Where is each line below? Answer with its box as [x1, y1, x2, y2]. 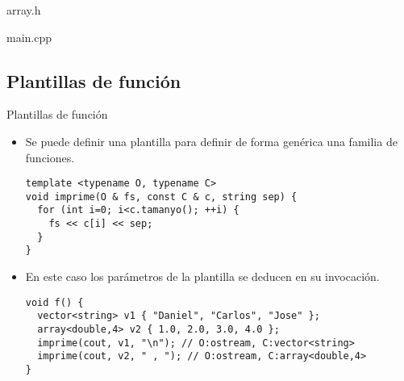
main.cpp [6, 28, 52, 45]
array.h [6, 2, 41, 18]
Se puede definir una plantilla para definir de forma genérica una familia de [25, 132, 398, 149]
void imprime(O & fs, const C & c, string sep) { [25, 190, 298, 203]
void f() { [25, 296, 84, 308]
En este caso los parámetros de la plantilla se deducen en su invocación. [25, 268, 380, 285]
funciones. [25, 149, 75, 165]
